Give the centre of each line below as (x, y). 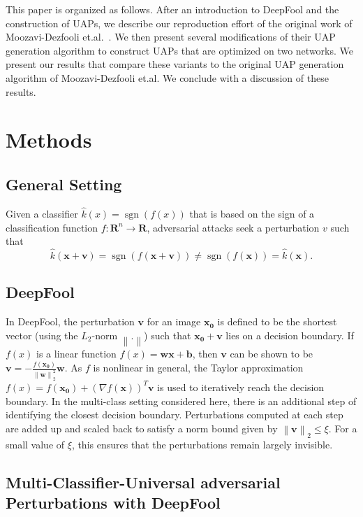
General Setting (64, 184)
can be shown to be (272, 354)
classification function (52, 227)
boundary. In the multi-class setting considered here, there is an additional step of (181, 401)
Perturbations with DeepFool (113, 503)
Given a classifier (42, 213)
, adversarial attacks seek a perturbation (233, 227)
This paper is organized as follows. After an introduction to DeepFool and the (172, 9)
